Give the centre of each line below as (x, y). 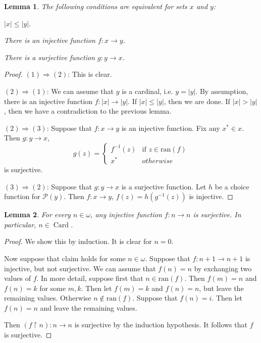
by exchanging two (223, 268)
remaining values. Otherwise (48, 298)
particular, (20, 224)
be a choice (232, 186)
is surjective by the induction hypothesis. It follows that (161, 325)
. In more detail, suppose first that (90, 278)
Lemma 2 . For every (37, 214)
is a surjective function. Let (164, 186)
